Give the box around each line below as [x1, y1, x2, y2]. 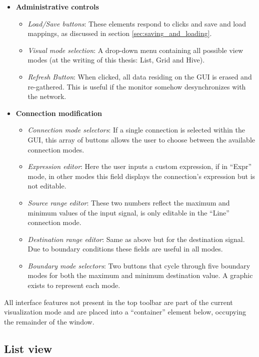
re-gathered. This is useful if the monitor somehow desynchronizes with [27, 81, 246, 91]
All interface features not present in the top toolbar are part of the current [4, 296, 233, 307]
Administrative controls [15, 1, 99, 11]
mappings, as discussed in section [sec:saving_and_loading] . [27, 28, 212, 38]
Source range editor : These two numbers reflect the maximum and [27, 197, 230, 207]
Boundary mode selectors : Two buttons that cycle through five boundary [27, 260, 250, 270]
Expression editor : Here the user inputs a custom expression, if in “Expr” [27, 161, 252, 171]
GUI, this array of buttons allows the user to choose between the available [27, 134, 255, 144]
